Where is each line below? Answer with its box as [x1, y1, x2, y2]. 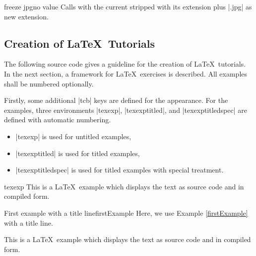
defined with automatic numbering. [4, 114, 111, 125]
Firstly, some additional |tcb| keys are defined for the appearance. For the [4, 95, 228, 105]
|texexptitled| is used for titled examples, [15, 148, 140, 158]
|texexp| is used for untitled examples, [15, 131, 131, 141]
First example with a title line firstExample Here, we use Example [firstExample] [4, 207, 248, 218]
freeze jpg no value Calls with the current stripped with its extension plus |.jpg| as [4, 1, 252, 11]
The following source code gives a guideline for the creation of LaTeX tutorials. [4, 59, 246, 69]
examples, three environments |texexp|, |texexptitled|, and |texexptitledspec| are [4, 104, 247, 115]
